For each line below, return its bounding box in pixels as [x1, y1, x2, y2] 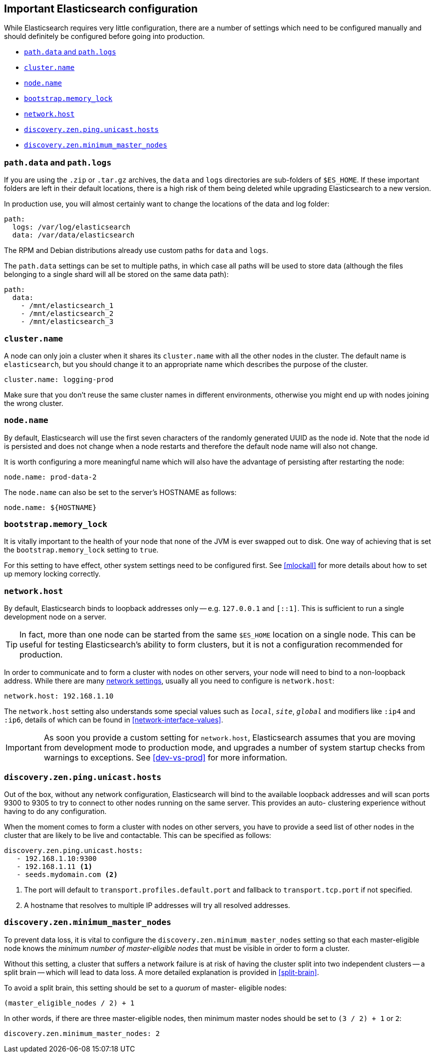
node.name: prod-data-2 [4, 472, 97, 481]
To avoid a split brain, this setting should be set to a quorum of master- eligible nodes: [4, 983, 287, 992]
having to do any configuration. [4, 806, 107, 815]
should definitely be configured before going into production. [4, 32, 205, 41]
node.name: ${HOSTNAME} [4, 503, 97, 511]
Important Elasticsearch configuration [4, 2, 198, 15]
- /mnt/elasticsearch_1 [20, 301, 114, 310]
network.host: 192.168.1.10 [4, 692, 114, 700]
